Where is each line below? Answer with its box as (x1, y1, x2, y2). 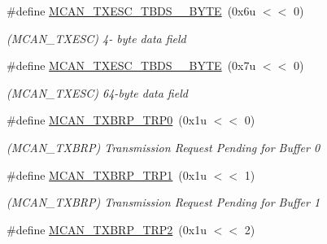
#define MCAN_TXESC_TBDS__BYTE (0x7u (7, 57, 256, 74)
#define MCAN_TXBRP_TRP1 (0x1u (7, 166, 207, 183)
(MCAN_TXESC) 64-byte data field (7, 84, 188, 101)
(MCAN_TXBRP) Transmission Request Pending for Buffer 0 (7, 138, 320, 155)
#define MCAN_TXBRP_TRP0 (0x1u (7, 111, 207, 129)
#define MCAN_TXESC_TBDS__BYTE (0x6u (7, 2, 256, 19)
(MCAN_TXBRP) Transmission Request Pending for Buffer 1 (7, 194, 320, 211)
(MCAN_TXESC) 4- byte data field (7, 29, 186, 46)
